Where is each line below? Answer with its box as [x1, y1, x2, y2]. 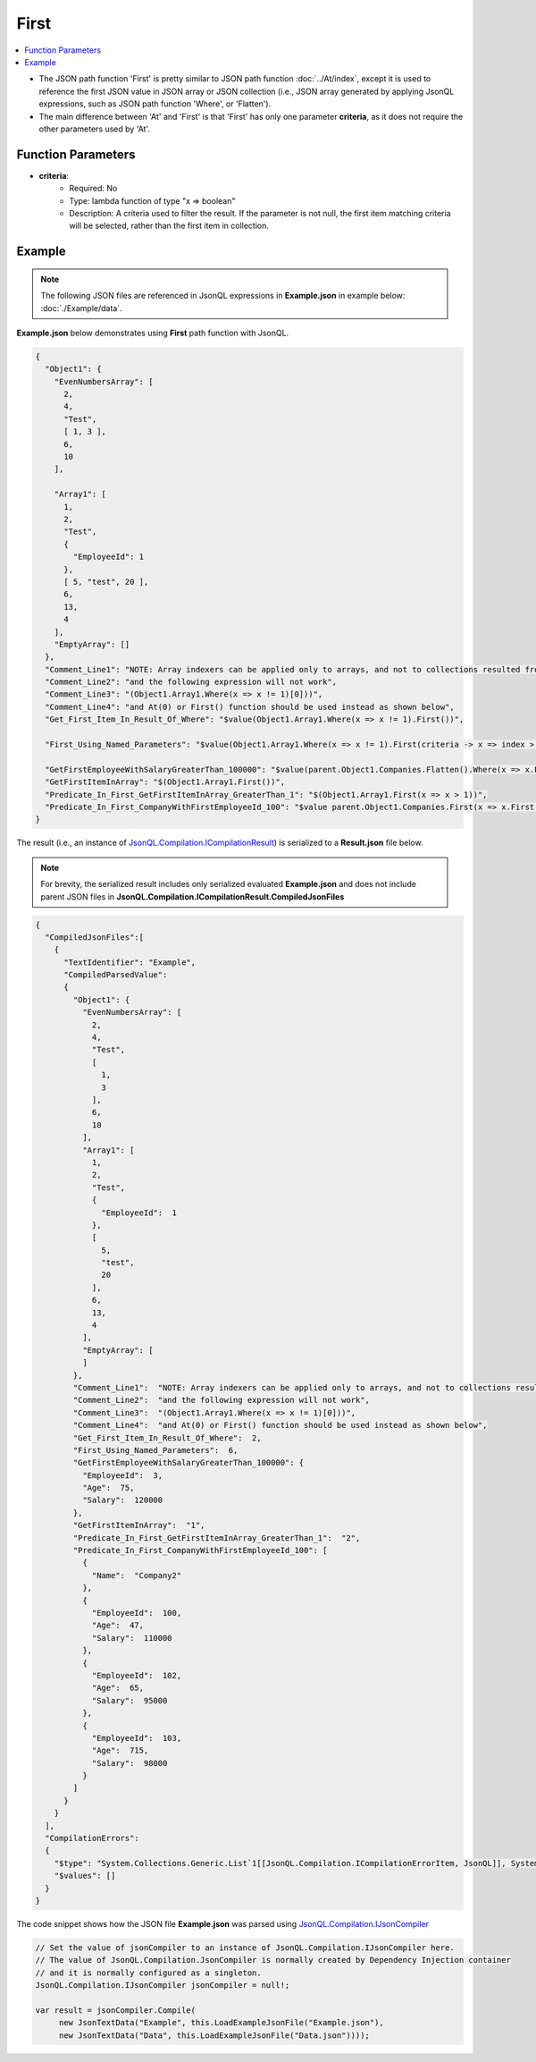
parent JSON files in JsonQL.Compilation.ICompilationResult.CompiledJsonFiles [40, 891, 345, 902]
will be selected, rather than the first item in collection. [69, 220, 270, 232]
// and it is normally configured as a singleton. [35, 1967, 263, 1978]
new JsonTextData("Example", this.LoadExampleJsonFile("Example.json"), [58, 2017, 384, 2028]
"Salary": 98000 [91, 1758, 168, 1768]
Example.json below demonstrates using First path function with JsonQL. [16, 327, 289, 338]
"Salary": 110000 [91, 1633, 173, 1643]
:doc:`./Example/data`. [40, 302, 122, 313]
